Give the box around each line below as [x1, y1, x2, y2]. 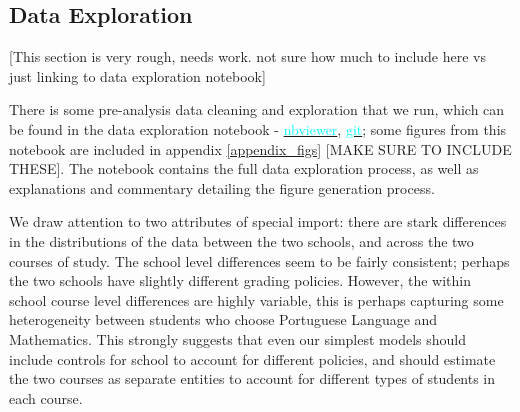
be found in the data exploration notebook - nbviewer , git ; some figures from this [9, 118, 507, 139]
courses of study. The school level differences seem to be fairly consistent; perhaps [9, 250, 510, 271]
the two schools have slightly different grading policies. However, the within [9, 270, 472, 291]
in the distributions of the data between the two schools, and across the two [9, 230, 474, 251]
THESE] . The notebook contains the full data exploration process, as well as [9, 158, 479, 179]
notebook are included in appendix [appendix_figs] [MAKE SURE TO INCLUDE [9, 138, 512, 159]
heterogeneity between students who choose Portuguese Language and [9, 309, 438, 330]
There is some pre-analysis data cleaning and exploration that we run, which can [9, 99, 505, 120]
